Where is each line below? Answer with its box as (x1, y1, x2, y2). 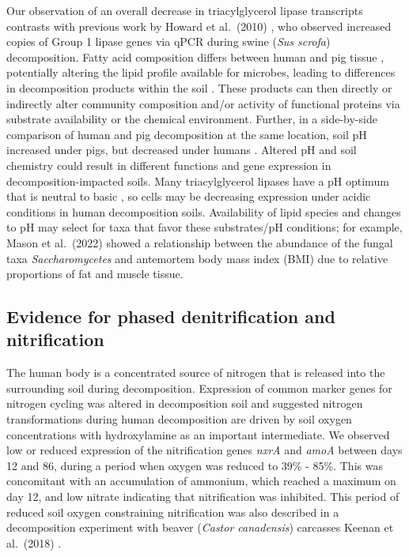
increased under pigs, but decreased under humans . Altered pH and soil (6, 141, 357, 158)
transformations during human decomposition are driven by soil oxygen (6, 411, 352, 427)
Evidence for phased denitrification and (6, 304, 335, 329)
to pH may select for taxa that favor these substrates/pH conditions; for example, (6, 219, 403, 235)
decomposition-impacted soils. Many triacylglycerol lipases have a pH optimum (6, 172, 389, 189)
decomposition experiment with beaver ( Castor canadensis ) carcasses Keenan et (6, 519, 394, 536)
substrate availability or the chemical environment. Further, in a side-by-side (6, 111, 377, 127)
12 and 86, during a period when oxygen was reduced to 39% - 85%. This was (6, 457, 383, 473)
